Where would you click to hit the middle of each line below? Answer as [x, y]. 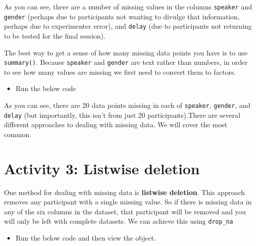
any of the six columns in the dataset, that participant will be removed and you [125, 211]
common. [18, 134]
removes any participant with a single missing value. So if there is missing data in [128, 202]
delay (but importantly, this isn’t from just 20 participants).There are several [122, 115]
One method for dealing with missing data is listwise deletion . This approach [125, 192]
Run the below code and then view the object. [86, 238]
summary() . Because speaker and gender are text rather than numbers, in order [126, 62]
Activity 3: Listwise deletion [102, 168]
